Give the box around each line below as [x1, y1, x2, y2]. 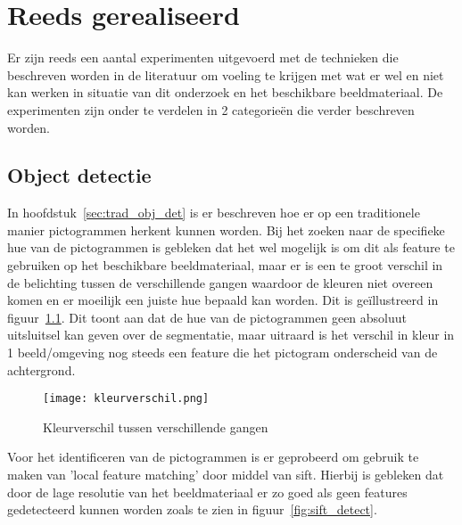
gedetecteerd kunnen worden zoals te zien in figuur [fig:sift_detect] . [7, 500, 377, 519]
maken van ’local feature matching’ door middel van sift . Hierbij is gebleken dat [7, 465, 444, 484]
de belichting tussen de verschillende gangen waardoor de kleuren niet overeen [7, 273, 433, 291]
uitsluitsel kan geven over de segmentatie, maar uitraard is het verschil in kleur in [7, 325, 455, 344]
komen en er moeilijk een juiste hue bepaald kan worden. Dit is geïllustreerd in [7, 291, 439, 309]
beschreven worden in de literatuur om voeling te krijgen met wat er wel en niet [7, 65, 444, 84]
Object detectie [7, 161, 152, 189]
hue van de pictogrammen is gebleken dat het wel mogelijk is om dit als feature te [7, 238, 455, 257]
